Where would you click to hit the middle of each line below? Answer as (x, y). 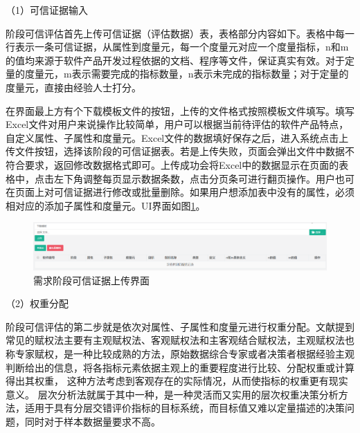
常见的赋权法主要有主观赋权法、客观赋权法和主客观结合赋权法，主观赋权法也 (180, 340)
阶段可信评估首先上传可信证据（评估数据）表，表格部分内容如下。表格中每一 (180, 33)
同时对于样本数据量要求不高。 (92, 421)
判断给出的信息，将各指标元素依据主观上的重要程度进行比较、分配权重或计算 (180, 367)
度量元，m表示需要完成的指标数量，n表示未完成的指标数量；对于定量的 (187, 74)
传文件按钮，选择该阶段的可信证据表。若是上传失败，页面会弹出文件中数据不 (180, 151)
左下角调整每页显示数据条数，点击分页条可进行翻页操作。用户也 (199, 178)
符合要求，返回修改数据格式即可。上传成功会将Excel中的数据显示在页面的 (172, 164)
